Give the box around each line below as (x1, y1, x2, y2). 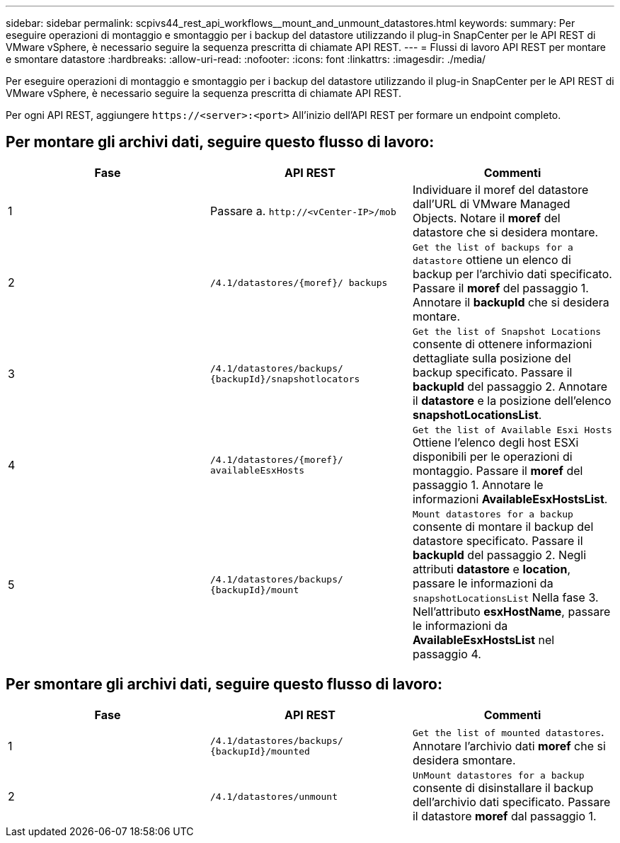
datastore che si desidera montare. (412, 224, 599, 239)
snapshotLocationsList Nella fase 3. (412, 590, 599, 604)
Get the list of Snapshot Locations (412, 326, 602, 337)
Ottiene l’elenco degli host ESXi (412, 435, 579, 449)
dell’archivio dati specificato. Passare (412, 794, 611, 809)
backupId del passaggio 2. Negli (412, 547, 587, 562)
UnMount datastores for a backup (412, 769, 585, 781)
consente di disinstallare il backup (412, 780, 594, 795)
